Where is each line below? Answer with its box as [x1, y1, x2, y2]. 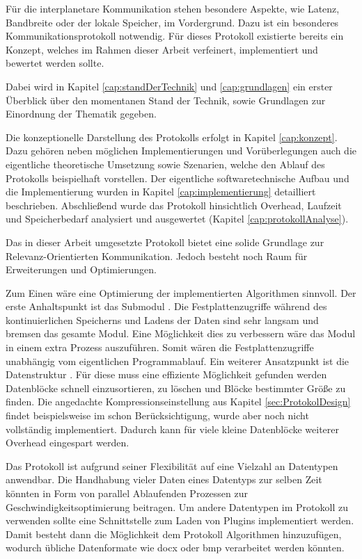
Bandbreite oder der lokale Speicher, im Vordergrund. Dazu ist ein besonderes [6, 15, 339, 29]
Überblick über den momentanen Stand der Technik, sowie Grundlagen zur [6, 92, 326, 107]
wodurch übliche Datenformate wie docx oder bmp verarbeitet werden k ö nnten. [6, 540, 345, 555]
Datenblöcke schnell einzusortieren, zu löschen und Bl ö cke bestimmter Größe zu [6, 380, 346, 395]
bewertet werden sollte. [6, 56, 104, 70]
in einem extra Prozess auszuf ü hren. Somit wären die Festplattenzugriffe [6, 340, 314, 355]
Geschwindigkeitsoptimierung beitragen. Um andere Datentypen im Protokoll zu [6, 499, 348, 514]
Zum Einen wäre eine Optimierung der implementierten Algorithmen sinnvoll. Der [6, 285, 356, 300]
